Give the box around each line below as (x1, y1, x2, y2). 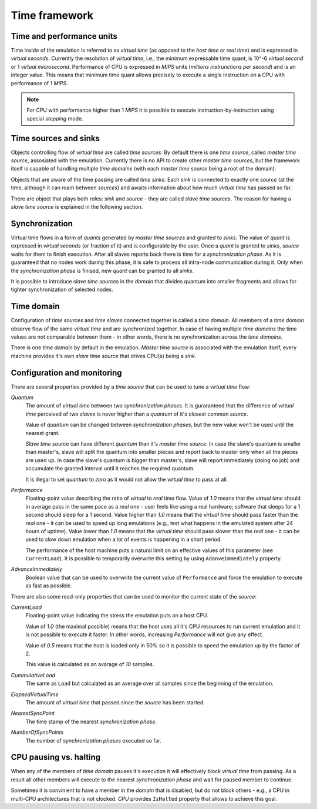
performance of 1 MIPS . (11, 79, 68, 86)
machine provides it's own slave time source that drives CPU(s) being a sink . (11, 352, 197, 359)
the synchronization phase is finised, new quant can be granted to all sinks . (11, 267, 194, 274)
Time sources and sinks (11, 133, 100, 143)
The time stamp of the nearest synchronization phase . (25, 718, 157, 725)
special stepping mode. (26, 115, 83, 122)
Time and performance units (11, 31, 117, 41)
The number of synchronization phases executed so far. (25, 737, 161, 744)
